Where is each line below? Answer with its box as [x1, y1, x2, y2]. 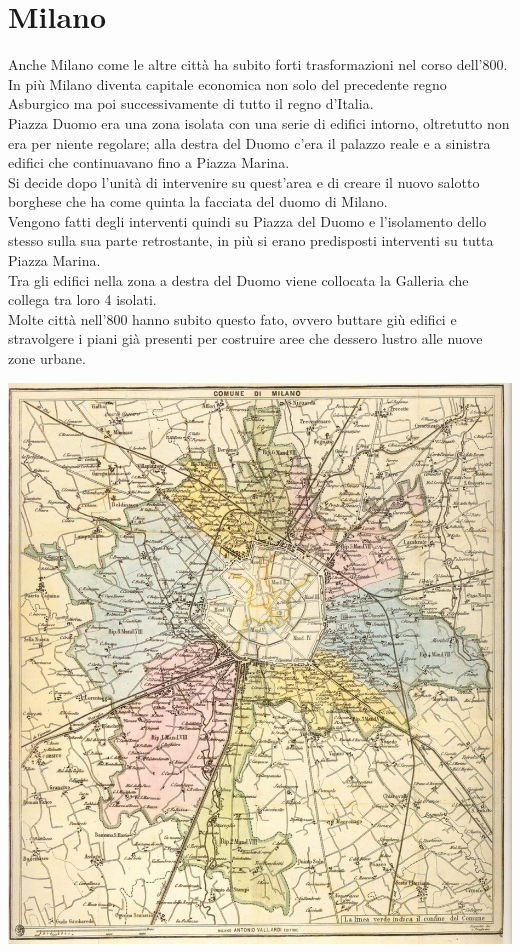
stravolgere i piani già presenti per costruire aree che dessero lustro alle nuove [8, 328, 483, 349]
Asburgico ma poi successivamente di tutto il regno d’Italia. [8, 93, 374, 114]
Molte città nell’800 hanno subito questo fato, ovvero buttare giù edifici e [8, 308, 457, 329]
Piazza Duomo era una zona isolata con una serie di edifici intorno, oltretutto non [8, 112, 510, 133]
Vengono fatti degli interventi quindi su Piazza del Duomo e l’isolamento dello [8, 210, 487, 231]
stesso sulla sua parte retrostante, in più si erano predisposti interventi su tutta [8, 230, 494, 251]
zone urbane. [8, 348, 86, 369]
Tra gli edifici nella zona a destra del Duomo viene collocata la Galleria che [8, 269, 469, 290]
